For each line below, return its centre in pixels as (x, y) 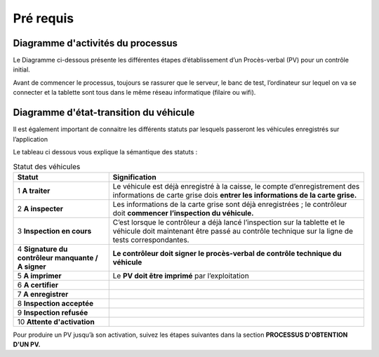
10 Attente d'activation (56, 321)
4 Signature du (42, 249)
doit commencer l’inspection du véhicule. (183, 213)
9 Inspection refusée (53, 312)
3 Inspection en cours (54, 231)
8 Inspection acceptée (55, 303)
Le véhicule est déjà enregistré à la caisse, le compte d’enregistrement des (236, 186)
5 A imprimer (40, 276)
